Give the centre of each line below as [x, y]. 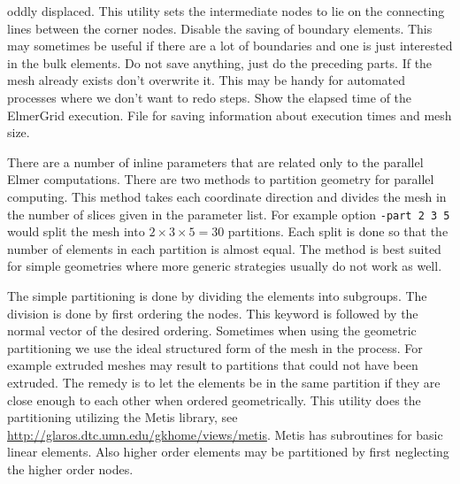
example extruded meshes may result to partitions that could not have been [213, 365]
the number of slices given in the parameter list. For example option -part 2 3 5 [229, 214]
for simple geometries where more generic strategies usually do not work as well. [225, 266]
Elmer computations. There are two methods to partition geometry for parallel [221, 179]
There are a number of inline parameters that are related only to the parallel [215, 161]
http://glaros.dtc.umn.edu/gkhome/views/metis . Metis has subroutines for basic [225, 434]
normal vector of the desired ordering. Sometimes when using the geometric [212, 330]
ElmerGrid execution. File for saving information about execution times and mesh [230, 115]
